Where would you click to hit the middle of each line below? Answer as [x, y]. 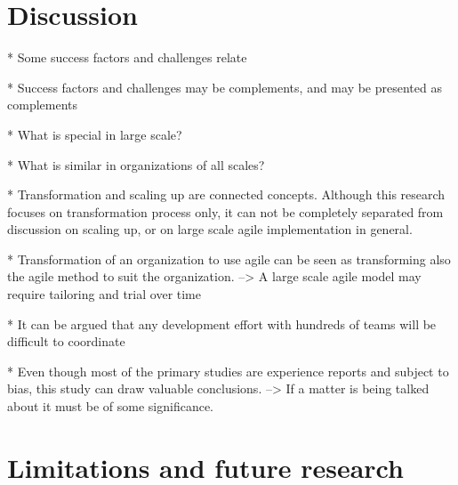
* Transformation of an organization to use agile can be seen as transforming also [229, 259]
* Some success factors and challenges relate [127, 57]
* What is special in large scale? [95, 134]
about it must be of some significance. [110, 406]
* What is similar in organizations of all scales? [136, 164]
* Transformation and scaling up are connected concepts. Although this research [226, 194]
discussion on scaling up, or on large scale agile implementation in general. [210, 229]
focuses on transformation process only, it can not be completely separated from [225, 211]
